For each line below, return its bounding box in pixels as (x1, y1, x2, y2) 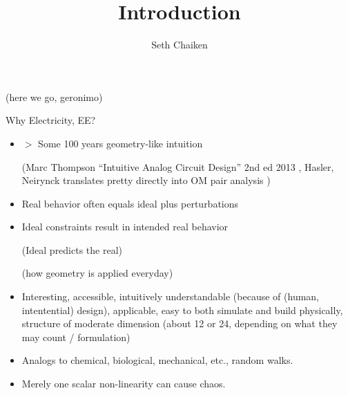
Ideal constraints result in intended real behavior (21, 219, 229, 234)
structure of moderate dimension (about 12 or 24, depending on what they (21, 316, 338, 331)
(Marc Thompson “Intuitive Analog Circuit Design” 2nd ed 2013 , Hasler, (21, 159, 334, 174)
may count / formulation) (21, 329, 130, 344)
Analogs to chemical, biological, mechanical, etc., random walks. (21, 353, 293, 367)
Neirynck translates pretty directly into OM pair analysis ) (21, 173, 271, 187)
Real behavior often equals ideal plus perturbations (21, 196, 239, 210)
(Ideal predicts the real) (21, 242, 123, 257)
